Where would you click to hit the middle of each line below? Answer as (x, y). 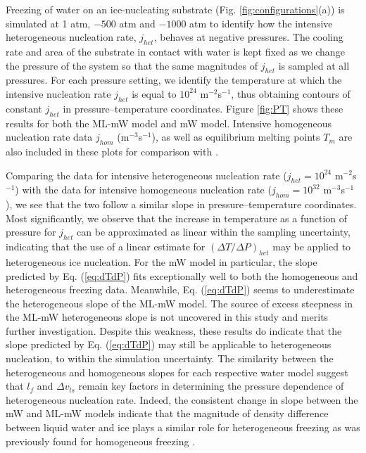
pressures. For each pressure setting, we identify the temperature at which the (174, 80)
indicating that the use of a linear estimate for (106, 247)
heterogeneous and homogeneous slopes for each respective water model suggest (177, 372)
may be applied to (312, 247)
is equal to (154, 93)
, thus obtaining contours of (291, 93)
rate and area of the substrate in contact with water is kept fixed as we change (175, 51)
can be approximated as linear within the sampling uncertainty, (214, 232)
